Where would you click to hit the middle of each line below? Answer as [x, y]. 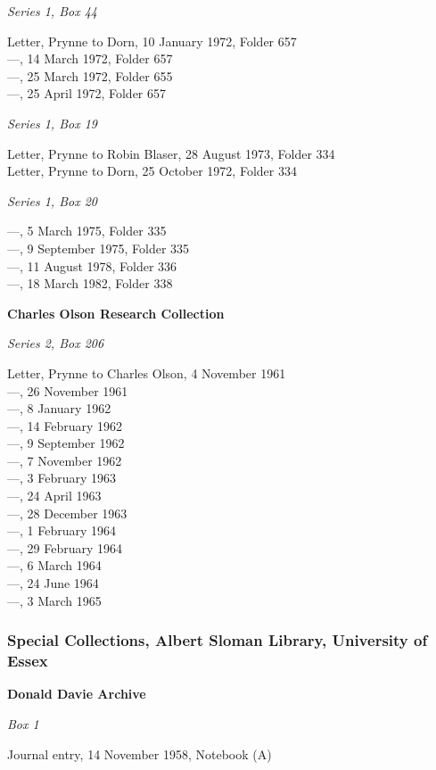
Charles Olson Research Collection [116, 313]
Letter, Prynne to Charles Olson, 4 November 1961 [147, 373]
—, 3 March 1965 [54, 600]
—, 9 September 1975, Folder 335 [99, 248]
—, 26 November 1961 [68, 390]
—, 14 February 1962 [65, 425]
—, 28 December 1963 [67, 513]
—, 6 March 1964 [54, 565]
